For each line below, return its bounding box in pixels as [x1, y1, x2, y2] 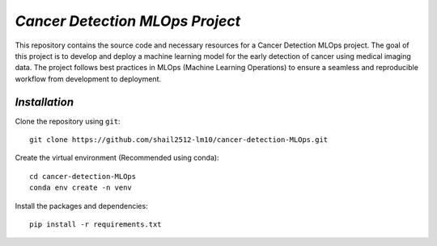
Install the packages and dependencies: [15, 201, 149, 211]
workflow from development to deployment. [15, 73, 162, 84]
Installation [15, 95, 74, 109]
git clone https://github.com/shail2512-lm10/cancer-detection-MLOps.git [29, 136, 329, 144]
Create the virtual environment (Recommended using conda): [15, 153, 219, 163]
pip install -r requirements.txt [29, 219, 162, 229]
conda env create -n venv [29, 183, 133, 193]
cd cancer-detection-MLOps [29, 172, 137, 181]
